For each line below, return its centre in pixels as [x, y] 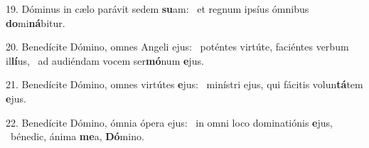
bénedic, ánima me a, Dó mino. [77, 136]
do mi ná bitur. [36, 22]
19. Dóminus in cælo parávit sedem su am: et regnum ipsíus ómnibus [157, 9]
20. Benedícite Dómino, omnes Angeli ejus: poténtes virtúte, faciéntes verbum [177, 47]
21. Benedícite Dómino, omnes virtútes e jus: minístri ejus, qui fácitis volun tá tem [184, 84]
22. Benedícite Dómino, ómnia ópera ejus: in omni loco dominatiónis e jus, [169, 122]
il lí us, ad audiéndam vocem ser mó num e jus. [105, 60]
